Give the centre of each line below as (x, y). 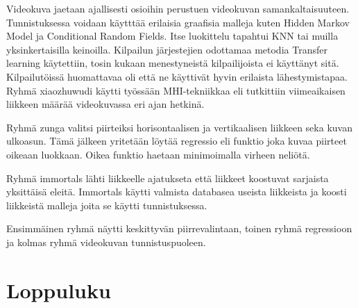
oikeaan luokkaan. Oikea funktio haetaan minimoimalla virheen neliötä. (158, 154)
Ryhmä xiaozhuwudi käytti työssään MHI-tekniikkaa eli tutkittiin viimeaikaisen (176, 90)
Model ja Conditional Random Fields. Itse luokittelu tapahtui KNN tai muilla (172, 36)
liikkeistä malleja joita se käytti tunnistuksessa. (107, 205)
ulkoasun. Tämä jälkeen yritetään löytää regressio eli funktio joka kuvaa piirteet (177, 141)
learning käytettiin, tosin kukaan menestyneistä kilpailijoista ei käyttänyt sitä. (173, 63)
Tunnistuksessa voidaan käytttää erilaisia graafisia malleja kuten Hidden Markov (178, 22)
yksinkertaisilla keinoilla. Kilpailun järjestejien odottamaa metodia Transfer (167, 49)
